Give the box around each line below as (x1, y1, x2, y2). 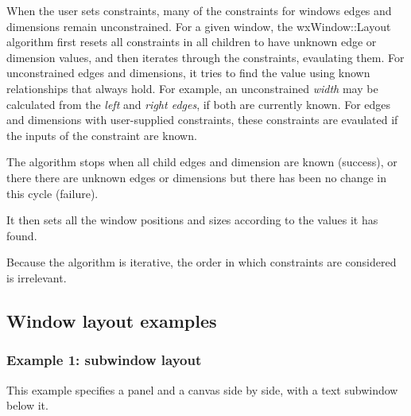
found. (6, 227, 37, 243)
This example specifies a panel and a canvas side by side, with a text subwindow (6, 381, 398, 398)
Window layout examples (6, 308, 217, 332)
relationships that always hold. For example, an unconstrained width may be (6, 80, 378, 96)
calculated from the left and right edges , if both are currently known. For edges (6, 95, 391, 112)
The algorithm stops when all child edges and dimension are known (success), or (6, 154, 397, 170)
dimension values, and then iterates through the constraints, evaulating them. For (6, 49, 405, 65)
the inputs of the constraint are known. (6, 126, 197, 143)
